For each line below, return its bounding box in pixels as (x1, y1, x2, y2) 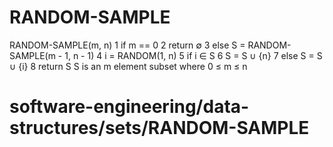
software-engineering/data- (9, 96, 250, 118)
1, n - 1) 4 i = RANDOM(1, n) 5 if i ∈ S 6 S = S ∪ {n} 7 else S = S (64, 49, 323, 61)
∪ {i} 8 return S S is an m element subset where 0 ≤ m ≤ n (9, 60, 248, 72)
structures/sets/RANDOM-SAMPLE (9, 117, 310, 140)
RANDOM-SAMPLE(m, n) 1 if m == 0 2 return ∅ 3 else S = (9, 39, 246, 51)
